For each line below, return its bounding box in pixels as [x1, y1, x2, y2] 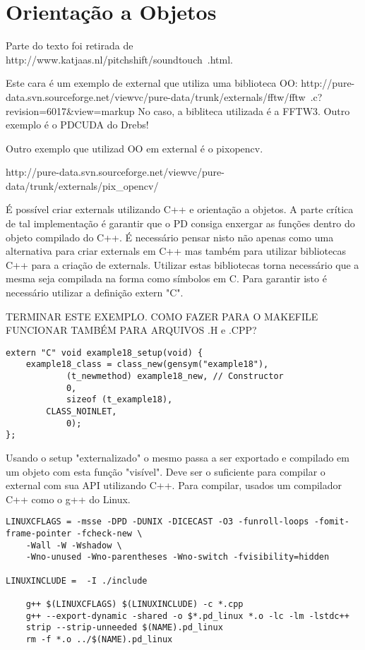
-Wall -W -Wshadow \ [25, 540, 122, 550]
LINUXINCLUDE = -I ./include [6, 575, 148, 586]
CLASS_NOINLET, [46, 407, 117, 417]
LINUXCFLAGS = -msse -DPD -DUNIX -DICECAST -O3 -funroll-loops [6, 517, 309, 527]
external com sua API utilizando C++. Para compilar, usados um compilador [6, 478, 342, 493]
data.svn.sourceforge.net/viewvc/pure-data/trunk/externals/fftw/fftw [6, 89, 306, 104]
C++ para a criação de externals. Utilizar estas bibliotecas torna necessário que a [6, 257, 359, 272]
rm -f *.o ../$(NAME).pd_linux [25, 634, 173, 644]
